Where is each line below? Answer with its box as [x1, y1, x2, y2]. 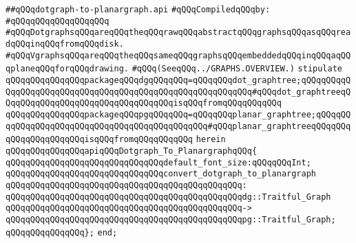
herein [196, 135, 226, 145]
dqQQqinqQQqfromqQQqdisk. [6, 38, 124, 49]
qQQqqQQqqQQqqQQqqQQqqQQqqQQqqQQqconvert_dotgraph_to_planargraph [6, 169, 317, 179]
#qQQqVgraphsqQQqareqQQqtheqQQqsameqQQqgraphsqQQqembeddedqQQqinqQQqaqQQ [6, 50, 351, 60]
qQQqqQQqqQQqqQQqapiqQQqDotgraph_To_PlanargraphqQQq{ [6, 146, 258, 156]
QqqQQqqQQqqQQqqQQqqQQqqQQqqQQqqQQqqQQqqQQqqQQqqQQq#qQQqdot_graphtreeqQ [6, 86, 351, 97]
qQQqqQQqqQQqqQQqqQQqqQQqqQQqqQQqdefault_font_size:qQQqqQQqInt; [6, 157, 311, 167]
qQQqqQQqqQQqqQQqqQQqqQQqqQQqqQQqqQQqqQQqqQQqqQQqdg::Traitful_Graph [6, 192, 331, 202]
